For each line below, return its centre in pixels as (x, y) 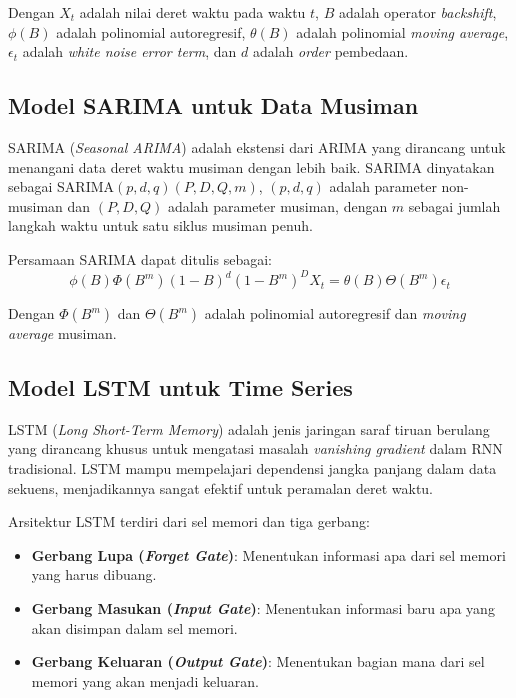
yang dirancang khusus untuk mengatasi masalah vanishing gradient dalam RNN (255, 448)
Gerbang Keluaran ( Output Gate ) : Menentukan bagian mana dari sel (258, 661)
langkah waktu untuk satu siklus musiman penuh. (160, 225)
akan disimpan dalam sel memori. (134, 627)
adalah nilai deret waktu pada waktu (192, 12)
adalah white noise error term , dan (129, 51)
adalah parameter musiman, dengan (278, 205)
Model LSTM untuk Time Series (180, 387)
